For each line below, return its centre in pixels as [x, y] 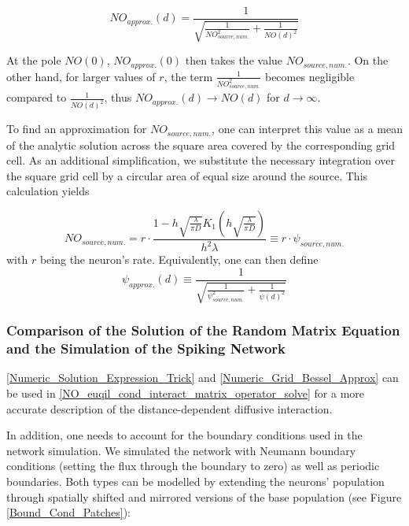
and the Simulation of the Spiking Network [146, 348]
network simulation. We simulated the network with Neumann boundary [181, 450]
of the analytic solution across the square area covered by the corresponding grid [201, 144]
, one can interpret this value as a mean [307, 129]
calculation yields [48, 191]
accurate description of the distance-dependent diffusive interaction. [169, 408]
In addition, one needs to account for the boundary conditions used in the [184, 435]
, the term [188, 76]
